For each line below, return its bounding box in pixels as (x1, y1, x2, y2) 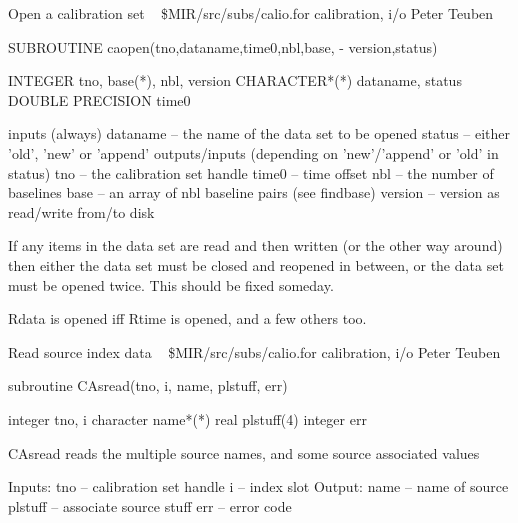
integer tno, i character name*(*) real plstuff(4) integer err (8, 408, 367, 429)
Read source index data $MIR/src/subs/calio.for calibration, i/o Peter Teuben (8, 341, 501, 362)
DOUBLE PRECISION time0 (8, 89, 191, 110)
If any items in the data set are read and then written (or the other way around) (8, 235, 503, 256)
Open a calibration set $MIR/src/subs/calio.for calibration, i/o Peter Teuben (8, 3, 494, 23)
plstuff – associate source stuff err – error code (8, 495, 292, 516)
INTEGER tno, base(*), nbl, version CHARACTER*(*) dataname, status (8, 70, 462, 91)
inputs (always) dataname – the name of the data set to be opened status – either (8, 123, 511, 144)
